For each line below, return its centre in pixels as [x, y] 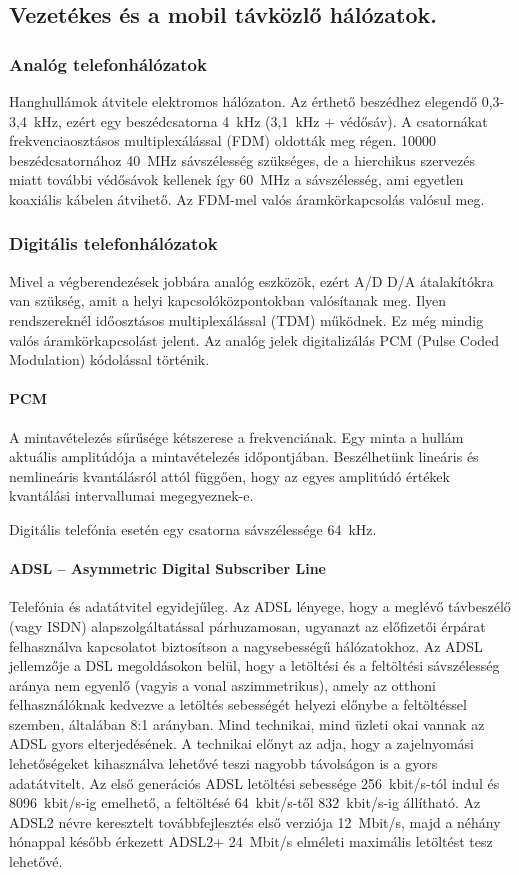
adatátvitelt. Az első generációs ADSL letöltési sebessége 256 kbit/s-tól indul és [254, 782]
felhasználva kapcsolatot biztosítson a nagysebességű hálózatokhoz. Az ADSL [246, 645]
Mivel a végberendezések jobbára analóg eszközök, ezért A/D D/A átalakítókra [251, 280]
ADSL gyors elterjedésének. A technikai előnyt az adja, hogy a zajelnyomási [242, 743]
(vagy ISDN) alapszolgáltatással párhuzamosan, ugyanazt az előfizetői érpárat [247, 625]
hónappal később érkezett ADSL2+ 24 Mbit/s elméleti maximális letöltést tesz [251, 841]
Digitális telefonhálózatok [113, 243]
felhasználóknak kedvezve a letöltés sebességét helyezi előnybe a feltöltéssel [238, 704]
